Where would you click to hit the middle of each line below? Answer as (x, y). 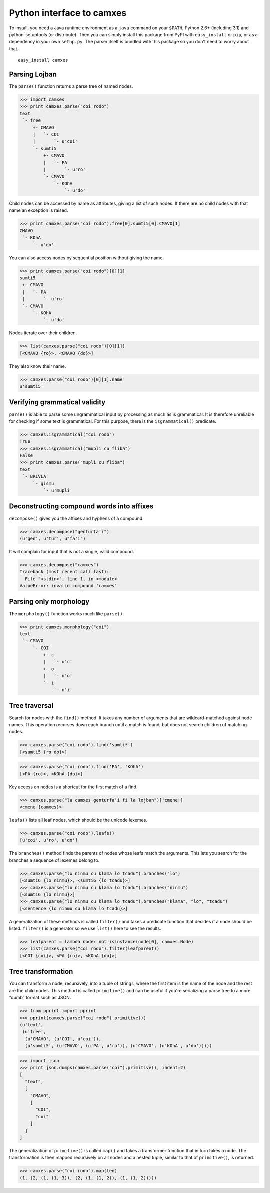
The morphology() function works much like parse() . (67, 614)
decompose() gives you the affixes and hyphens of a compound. (77, 518)
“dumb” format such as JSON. (40, 998)
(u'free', (34, 1032)
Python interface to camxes (68, 13)
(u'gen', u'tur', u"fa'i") (53, 538)
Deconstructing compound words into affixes (81, 507)
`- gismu (43, 483)
